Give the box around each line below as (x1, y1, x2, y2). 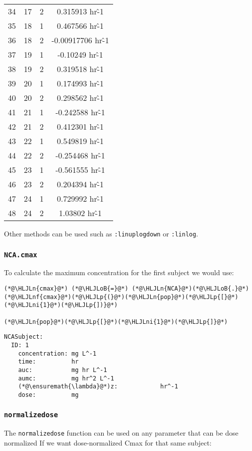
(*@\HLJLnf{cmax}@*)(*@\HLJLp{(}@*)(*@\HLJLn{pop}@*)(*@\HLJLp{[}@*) (4, 293, 239, 301)
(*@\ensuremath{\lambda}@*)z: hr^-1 (18, 383, 178, 390)
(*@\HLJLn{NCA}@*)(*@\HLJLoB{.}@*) (131, 285, 249, 293)
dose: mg (18, 391, 79, 398)
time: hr (18, 358, 79, 366)
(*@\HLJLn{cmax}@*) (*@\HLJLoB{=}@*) (4, 285, 128, 293)
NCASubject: (4, 333, 43, 341)
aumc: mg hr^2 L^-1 (18, 375, 114, 382)
